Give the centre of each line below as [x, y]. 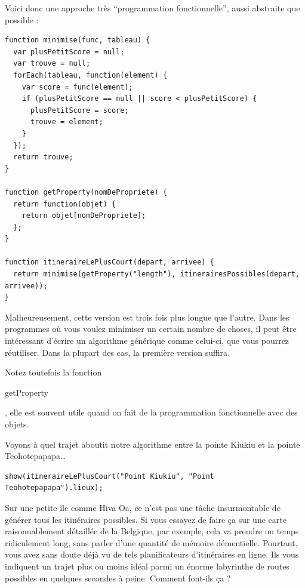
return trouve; [43, 157]
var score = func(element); [77, 87]
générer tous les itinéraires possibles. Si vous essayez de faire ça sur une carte [146, 519]
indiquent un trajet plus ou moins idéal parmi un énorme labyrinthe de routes [147, 566]
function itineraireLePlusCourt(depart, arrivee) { [110, 262]
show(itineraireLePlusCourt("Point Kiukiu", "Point [110, 476]
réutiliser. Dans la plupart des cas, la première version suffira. [117, 352]
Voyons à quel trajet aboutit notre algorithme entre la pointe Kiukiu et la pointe [152, 444]
